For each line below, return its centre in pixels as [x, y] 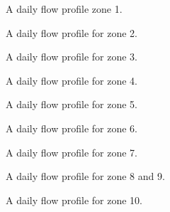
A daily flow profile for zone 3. [72, 57]
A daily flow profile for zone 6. [72, 128]
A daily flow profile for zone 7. [72, 152]
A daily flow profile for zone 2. [72, 32]
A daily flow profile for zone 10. [74, 200]
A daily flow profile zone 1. [64, 9]
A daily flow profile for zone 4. [72, 80]
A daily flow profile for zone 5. [72, 104]
